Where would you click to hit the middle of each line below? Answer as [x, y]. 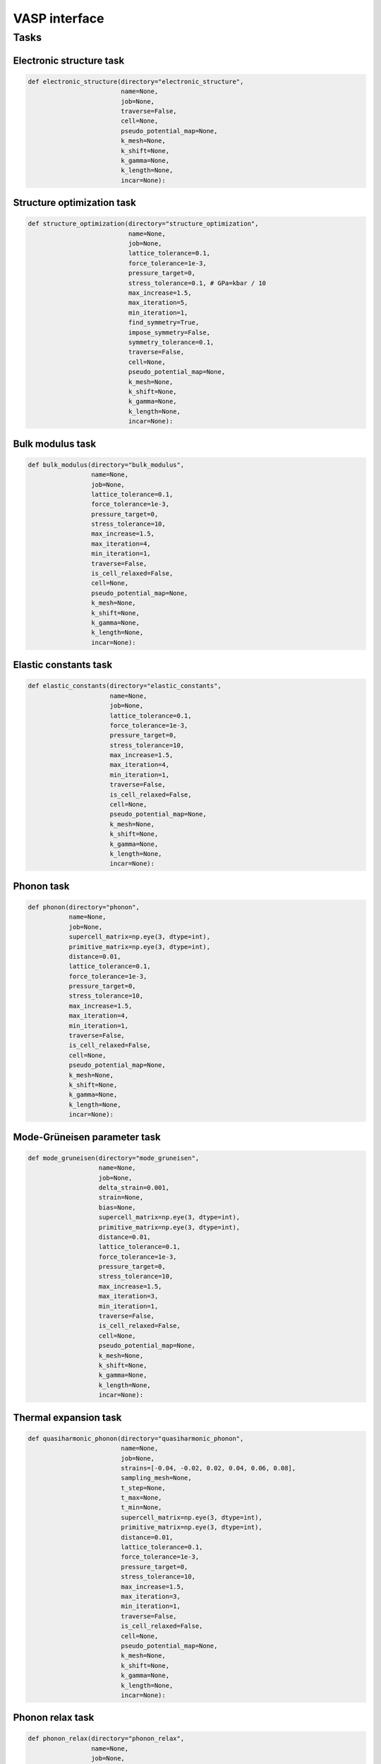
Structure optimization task [75, 203]
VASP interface [59, 18]
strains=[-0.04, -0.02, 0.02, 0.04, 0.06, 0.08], [208, 1468]
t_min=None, [141, 1508]
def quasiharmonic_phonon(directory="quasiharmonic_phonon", [136, 1438]
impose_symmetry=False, [169, 332]
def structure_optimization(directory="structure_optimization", [143, 224]
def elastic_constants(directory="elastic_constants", [125, 686]
